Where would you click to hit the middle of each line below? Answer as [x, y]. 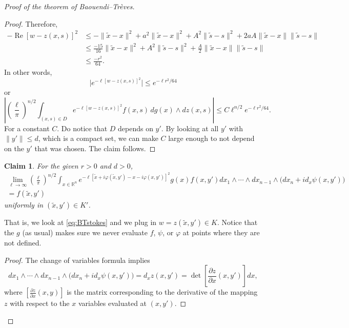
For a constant [27, 128]
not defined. [23, 243]
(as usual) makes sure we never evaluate [85, 232]
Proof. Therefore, [31, 23]
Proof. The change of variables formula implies [77, 260]
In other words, [28, 72]
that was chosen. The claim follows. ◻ [95, 148]
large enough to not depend [211, 138]
